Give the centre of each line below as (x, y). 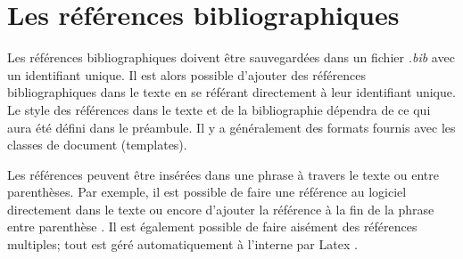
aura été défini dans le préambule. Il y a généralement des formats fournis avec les (231, 127)
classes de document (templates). (97, 145)
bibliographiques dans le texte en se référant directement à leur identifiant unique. (231, 92)
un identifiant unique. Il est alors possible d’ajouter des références (186, 74)
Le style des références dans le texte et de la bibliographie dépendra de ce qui (219, 109)
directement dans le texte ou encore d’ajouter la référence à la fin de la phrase (221, 209)
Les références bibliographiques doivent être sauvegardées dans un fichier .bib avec (231, 57)
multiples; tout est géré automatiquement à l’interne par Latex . (182, 244)
